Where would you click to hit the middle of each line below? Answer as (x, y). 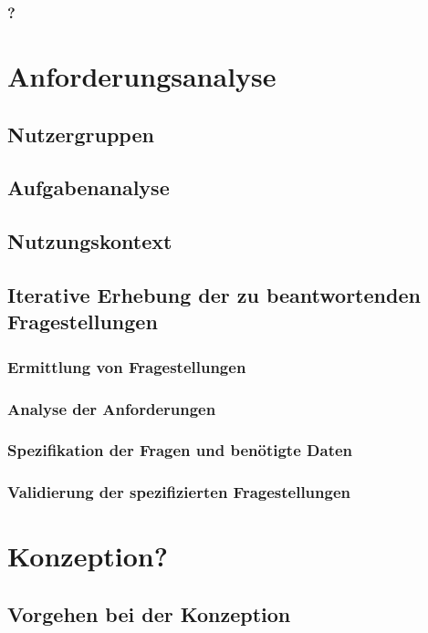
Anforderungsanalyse (142, 76)
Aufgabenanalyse (89, 187)
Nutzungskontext (90, 241)
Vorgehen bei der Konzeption (149, 613)
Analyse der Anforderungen (112, 408)
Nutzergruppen (81, 134)
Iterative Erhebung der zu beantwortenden (214, 294)
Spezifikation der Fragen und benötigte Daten (180, 450)
